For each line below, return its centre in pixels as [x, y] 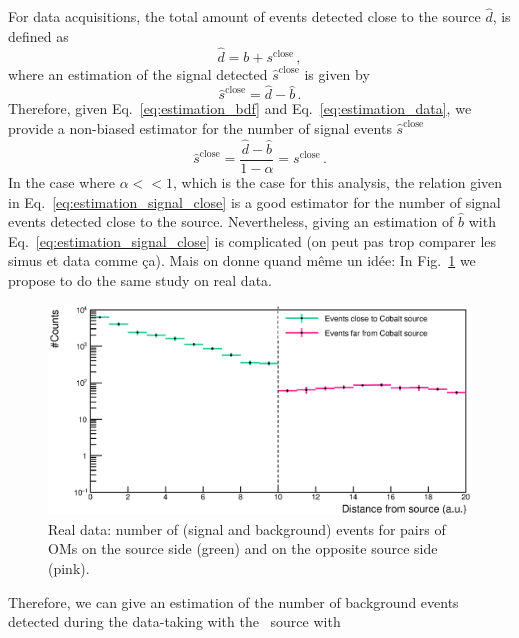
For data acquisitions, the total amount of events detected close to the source [244, 16]
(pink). [69, 568]
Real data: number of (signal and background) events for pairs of [247, 528]
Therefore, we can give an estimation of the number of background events [233, 601]
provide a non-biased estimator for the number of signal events [200, 128]
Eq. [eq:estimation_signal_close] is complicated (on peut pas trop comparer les [252, 240]
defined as [38, 35]
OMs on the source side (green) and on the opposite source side [243, 548]
